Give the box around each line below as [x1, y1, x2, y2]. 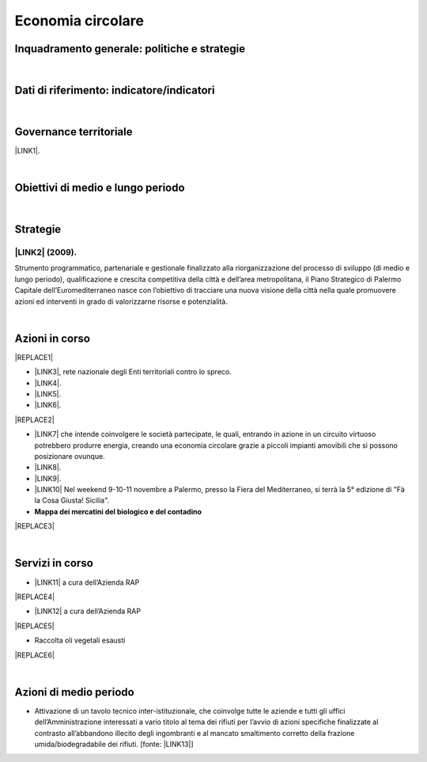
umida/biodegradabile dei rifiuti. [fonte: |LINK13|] [34, 739, 194, 749]
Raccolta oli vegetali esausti [34, 635, 126, 645]
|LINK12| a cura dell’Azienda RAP [34, 606, 142, 616]
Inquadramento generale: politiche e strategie [14, 42, 245, 55]
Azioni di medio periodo [14, 685, 134, 699]
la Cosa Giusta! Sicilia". [34, 495, 110, 506]
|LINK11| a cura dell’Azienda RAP [34, 578, 140, 587]
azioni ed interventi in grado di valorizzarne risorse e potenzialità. [14, 297, 229, 306]
